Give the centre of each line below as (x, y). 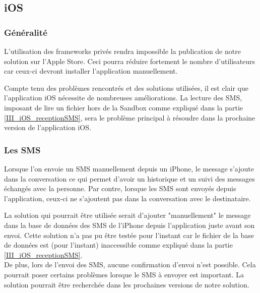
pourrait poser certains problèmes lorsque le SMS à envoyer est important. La (124, 274)
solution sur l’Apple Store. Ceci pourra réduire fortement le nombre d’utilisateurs (130, 61)
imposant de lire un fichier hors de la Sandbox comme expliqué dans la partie (124, 107)
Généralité (26, 32)
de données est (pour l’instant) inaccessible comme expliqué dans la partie (118, 245)
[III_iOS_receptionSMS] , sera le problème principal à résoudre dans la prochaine (130, 117)
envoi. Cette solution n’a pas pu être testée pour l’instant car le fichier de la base (129, 235)
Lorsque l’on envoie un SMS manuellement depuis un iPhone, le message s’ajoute (129, 168)
